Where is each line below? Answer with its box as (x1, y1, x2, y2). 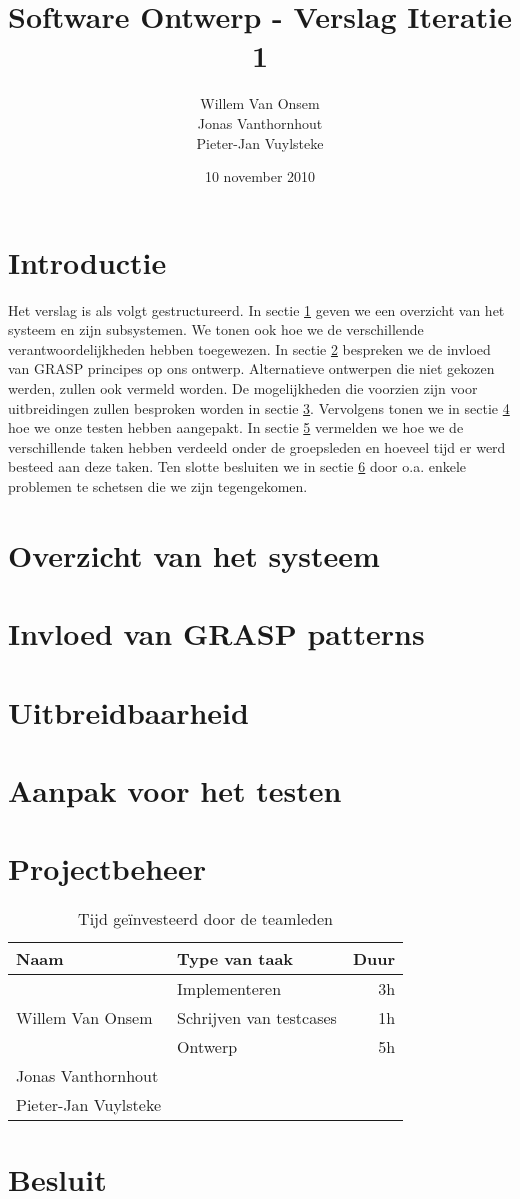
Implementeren (177, 977, 282, 1001)
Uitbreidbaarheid (8, 691, 249, 732)
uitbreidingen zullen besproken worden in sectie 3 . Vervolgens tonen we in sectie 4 (8, 397, 510, 418)
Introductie (8, 241, 167, 282)
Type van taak (177, 947, 294, 971)
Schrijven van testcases (177, 1006, 337, 1030)
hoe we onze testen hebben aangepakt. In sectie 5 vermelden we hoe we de (8, 417, 464, 438)
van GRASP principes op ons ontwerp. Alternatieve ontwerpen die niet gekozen (8, 358, 495, 379)
